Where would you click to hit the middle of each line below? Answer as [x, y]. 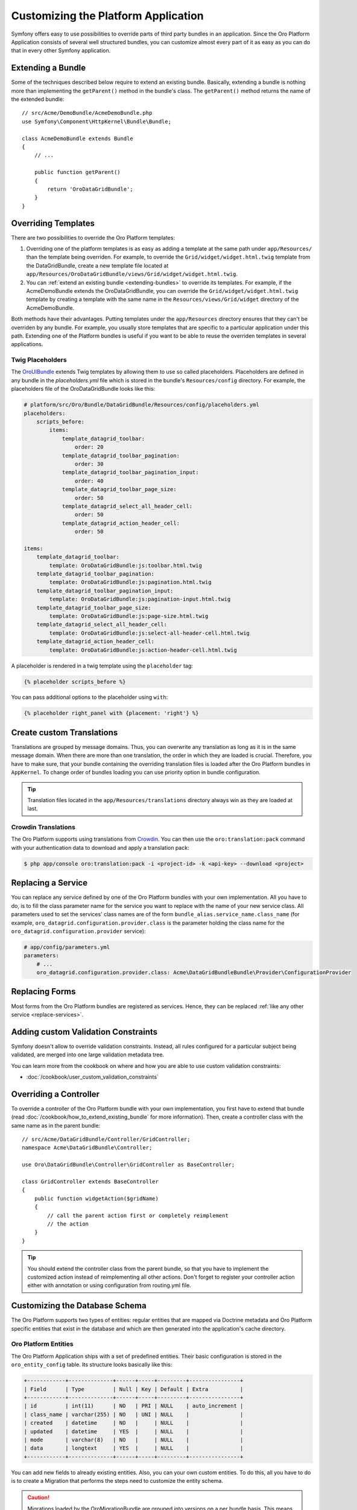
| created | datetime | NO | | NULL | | [134, 1423]
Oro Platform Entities [42, 1344]
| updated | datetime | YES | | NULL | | [134, 1431]
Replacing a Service [49, 883]
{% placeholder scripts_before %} [75, 682]
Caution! [39, 1497]
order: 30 [89, 464]
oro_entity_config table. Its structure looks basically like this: [92, 1364]
